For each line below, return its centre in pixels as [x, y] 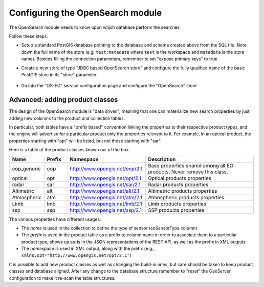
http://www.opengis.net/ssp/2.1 [106, 210]
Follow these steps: [29, 36]
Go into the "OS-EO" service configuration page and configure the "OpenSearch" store [109, 86]
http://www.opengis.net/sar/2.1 [105, 184]
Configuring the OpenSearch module [86, 13]
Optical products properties [180, 178]
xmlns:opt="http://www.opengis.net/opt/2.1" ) [76, 255]
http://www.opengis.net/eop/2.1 [106, 168]
